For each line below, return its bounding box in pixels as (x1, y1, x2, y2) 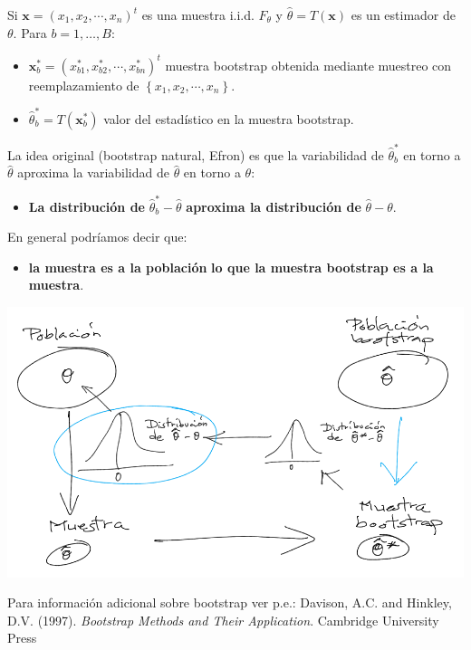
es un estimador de (351, 5, 457, 24)
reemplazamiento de (28, 75, 139, 94)
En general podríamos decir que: (7, 227, 187, 246)
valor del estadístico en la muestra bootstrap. (103, 110, 354, 128)
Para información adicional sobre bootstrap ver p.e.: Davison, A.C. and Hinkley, (7, 593, 452, 612)
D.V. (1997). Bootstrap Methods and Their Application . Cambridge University (7, 610, 439, 629)
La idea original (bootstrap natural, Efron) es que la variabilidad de (7, 145, 384, 164)
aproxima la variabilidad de (17, 163, 169, 182)
